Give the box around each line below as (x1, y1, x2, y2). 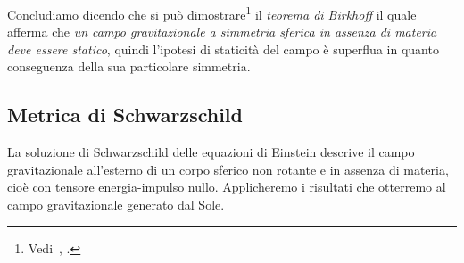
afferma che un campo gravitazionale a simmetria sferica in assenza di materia (7, 22, 437, 41)
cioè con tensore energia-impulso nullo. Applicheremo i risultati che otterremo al (7, 177, 446, 196)
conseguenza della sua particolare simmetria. (7, 57, 251, 76)
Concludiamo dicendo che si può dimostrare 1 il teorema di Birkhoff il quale (7, 3, 417, 23)
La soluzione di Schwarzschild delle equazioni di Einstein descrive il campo (7, 143, 415, 161)
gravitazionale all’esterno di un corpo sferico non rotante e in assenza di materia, (7, 160, 449, 178)
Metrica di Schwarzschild (7, 101, 243, 128)
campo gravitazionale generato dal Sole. (7, 195, 225, 214)
